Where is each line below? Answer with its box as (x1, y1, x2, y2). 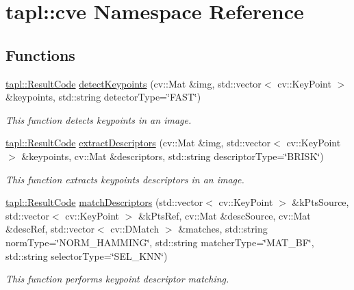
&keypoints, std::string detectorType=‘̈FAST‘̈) (5, 90, 201, 104)
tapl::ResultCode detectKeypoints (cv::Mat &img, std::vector (5, 76, 262, 90)
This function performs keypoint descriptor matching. (5, 272, 229, 286)
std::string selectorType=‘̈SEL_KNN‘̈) (5, 248, 168, 263)
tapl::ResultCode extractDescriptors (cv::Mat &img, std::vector (5, 135, 271, 150)
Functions (5, 44, 75, 65)
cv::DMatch (110, 222, 160, 236)
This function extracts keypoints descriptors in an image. (5, 172, 244, 186)
